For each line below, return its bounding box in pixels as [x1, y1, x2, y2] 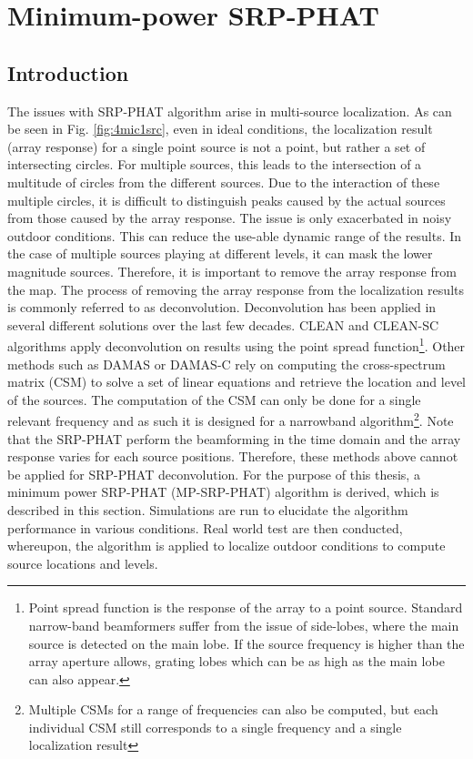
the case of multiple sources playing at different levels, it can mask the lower [7, 244, 433, 263]
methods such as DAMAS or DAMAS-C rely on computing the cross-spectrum [7, 354, 446, 373]
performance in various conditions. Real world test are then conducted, [7, 518, 403, 537]
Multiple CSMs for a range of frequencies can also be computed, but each [28, 700, 438, 719]
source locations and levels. [7, 553, 158, 572]
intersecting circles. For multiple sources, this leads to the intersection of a [7, 155, 422, 174]
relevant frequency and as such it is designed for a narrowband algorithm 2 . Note [7, 409, 454, 430]
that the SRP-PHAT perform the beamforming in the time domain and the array [7, 429, 461, 448]
